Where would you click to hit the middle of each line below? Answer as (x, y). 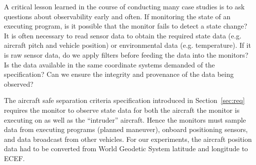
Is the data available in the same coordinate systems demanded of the (110, 64)
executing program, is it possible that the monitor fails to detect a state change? (126, 26)
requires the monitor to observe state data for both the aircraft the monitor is (122, 110)
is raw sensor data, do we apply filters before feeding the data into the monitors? (126, 54)
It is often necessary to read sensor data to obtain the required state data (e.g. (123, 35)
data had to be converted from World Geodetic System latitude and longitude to (126, 148)
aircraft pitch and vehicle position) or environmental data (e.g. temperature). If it (128, 45)
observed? (19, 83)
